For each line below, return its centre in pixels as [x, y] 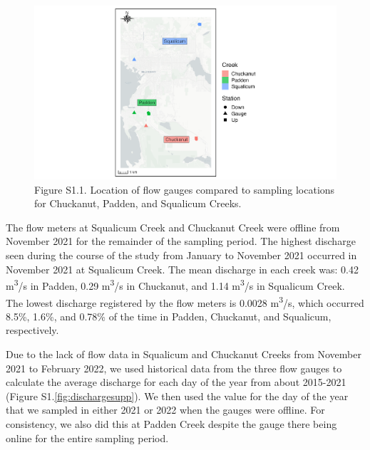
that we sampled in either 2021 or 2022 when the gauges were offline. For [165, 410]
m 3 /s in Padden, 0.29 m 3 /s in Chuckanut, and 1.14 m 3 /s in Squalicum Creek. [175, 284]
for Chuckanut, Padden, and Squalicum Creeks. [138, 203]
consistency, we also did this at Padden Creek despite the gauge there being [171, 423]
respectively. [32, 330]
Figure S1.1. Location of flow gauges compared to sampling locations [185, 189]
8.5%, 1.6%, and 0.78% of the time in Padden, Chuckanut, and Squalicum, [169, 316]
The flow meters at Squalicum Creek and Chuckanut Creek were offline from [173, 227]
